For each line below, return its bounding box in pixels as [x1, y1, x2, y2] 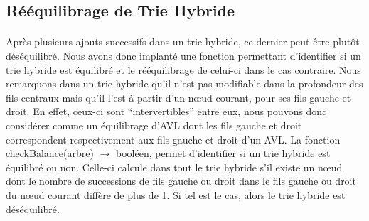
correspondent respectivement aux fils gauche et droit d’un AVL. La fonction [6, 131, 341, 146]
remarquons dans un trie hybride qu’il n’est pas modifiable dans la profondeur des [6, 76, 363, 91]
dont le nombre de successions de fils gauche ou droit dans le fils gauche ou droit [6, 173, 356, 188]
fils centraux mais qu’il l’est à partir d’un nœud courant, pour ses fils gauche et [6, 90, 351, 104]
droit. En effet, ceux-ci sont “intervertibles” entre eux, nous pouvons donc [6, 104, 327, 119]
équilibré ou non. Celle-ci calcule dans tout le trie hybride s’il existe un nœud [6, 159, 343, 174]
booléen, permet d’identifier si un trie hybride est [115, 146, 331, 161]
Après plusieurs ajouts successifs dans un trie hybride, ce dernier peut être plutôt [6, 34, 360, 49]
